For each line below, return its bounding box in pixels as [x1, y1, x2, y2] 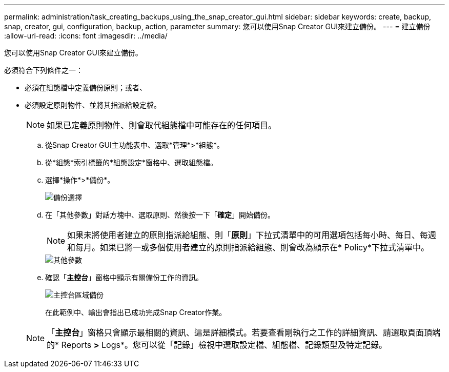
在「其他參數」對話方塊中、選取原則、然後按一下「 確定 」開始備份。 [45, 210, 275, 219]
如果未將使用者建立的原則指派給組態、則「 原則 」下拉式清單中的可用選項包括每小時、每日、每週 [67, 230, 437, 240]
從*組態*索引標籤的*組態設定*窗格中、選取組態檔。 [45, 158, 218, 167]
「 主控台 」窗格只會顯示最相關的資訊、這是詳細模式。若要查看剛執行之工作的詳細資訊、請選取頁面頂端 [47, 327, 441, 338]
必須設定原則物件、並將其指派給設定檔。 [25, 101, 161, 109]
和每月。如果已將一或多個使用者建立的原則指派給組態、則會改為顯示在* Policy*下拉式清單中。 [67, 242, 429, 252]
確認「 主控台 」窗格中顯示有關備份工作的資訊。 [45, 273, 203, 282]
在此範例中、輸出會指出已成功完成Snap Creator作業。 [45, 308, 227, 317]
